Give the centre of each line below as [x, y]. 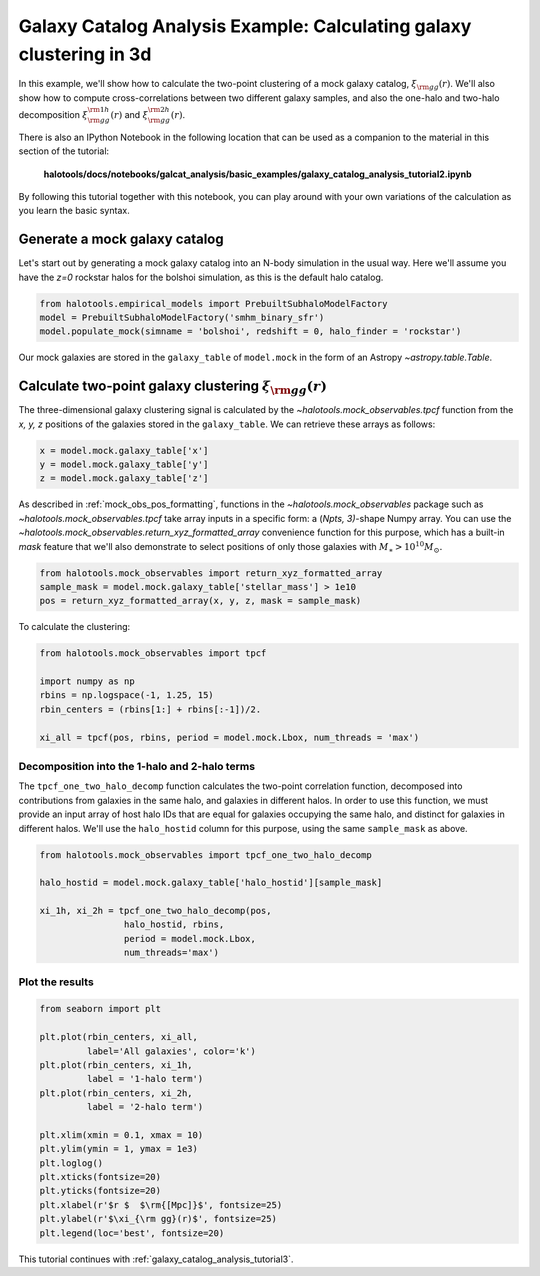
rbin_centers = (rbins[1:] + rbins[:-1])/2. [150, 709]
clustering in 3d [85, 54]
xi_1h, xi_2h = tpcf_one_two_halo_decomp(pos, [155, 911]
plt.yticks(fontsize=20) [100, 1191]
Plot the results [56, 982]
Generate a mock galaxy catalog [121, 239]
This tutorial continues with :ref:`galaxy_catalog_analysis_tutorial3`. [156, 1259]
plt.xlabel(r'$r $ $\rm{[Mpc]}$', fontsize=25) [161, 1204]
